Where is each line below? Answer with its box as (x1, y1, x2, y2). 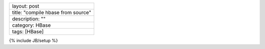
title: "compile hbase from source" (12, 9, 92, 16)
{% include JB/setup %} (9, 38, 58, 43)
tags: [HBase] (12, 28, 44, 35)
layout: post (12, 3, 39, 9)
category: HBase (12, 22, 51, 29)
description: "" (12, 16, 46, 22)
